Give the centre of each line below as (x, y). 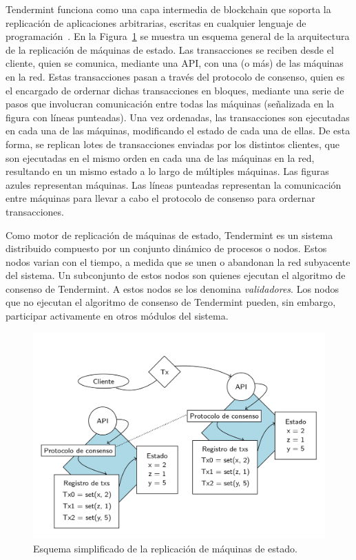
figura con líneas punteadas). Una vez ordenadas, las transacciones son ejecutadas (178, 117)
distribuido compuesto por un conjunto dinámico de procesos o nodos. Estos (166, 248)
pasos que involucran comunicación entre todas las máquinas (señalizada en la (170, 104)
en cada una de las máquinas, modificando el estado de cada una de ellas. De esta (178, 131)
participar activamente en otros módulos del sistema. (117, 316)
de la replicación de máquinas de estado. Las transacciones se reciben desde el (170, 49)
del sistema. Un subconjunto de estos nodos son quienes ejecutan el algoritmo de (176, 275)
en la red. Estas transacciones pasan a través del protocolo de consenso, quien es (175, 76)
